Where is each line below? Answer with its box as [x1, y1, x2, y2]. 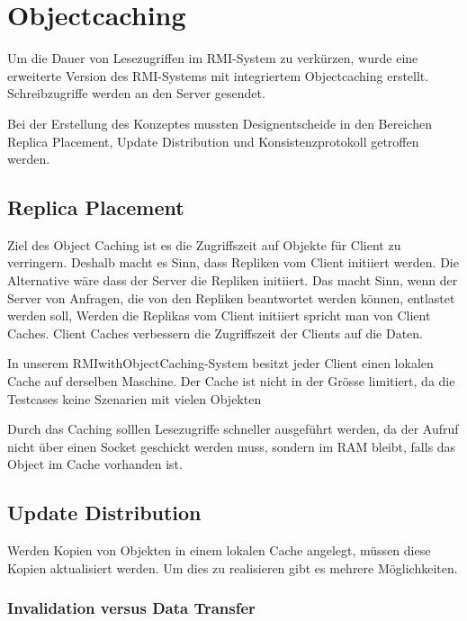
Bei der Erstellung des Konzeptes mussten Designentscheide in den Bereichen [7, 113, 432, 132]
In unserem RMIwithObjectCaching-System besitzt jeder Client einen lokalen [7, 354, 434, 373]
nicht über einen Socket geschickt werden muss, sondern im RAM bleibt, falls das [7, 436, 456, 455]
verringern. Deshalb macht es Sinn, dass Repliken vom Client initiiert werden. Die [7, 253, 459, 272]
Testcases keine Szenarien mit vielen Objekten [7, 389, 262, 408]
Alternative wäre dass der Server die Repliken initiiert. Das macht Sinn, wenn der [7, 271, 458, 290]
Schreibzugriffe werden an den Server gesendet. [7, 84, 265, 103]
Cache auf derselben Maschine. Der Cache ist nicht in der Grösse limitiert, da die [7, 372, 455, 391]
